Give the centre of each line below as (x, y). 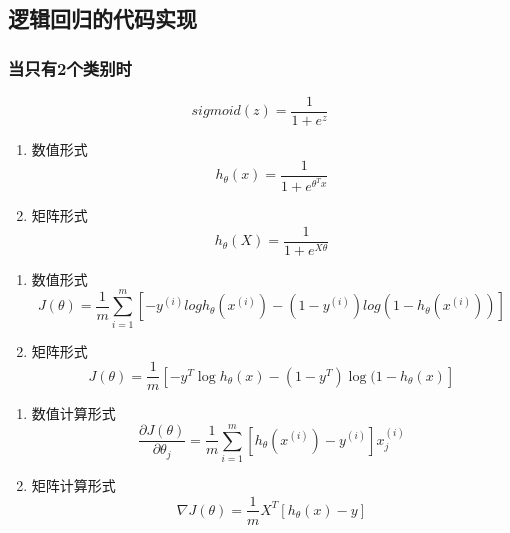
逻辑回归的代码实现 (102, 18)
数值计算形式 (73, 413)
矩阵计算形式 (73, 484)
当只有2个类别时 (70, 67)
